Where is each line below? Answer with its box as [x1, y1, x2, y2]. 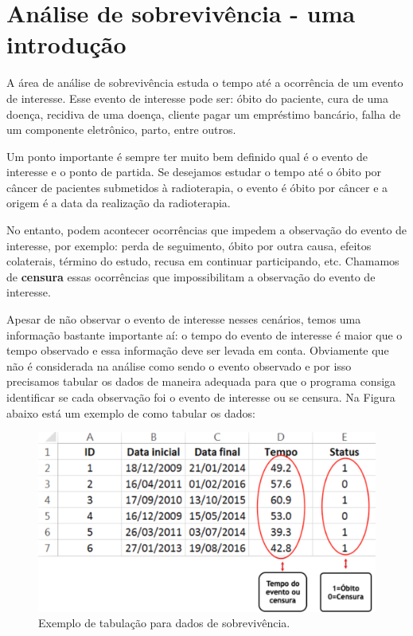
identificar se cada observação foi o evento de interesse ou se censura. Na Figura [6, 389, 395, 405]
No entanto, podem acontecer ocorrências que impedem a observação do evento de [6, 222, 407, 238]
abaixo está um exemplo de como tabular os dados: [6, 404, 255, 421]
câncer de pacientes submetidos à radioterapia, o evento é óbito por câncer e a [6, 179, 388, 195]
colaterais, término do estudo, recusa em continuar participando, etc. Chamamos [6, 253, 399, 269]
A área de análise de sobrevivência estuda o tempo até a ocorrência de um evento [6, 74, 403, 91]
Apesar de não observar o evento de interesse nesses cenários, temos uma [6, 311, 361, 328]
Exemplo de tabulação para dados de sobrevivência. [38, 614, 290, 631]
